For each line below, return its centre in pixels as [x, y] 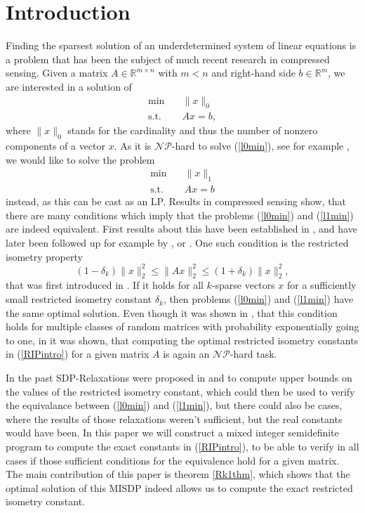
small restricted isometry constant [79, 299]
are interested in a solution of [69, 86]
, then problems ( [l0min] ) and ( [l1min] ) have [258, 299]
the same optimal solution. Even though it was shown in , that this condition [172, 312]
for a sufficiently [321, 285]
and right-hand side [253, 73]
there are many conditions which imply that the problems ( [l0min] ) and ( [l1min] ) [180, 215]
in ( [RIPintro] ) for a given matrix [78, 354]
